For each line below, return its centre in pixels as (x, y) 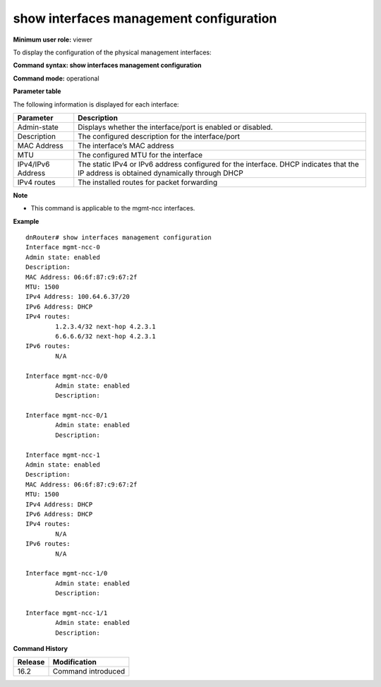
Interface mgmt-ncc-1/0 (67, 573)
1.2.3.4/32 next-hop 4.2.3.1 (106, 326)
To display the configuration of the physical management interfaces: (112, 52)
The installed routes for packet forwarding (148, 182)
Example (26, 221)
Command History (41, 649)
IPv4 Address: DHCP (59, 504)
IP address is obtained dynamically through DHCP (161, 173)
